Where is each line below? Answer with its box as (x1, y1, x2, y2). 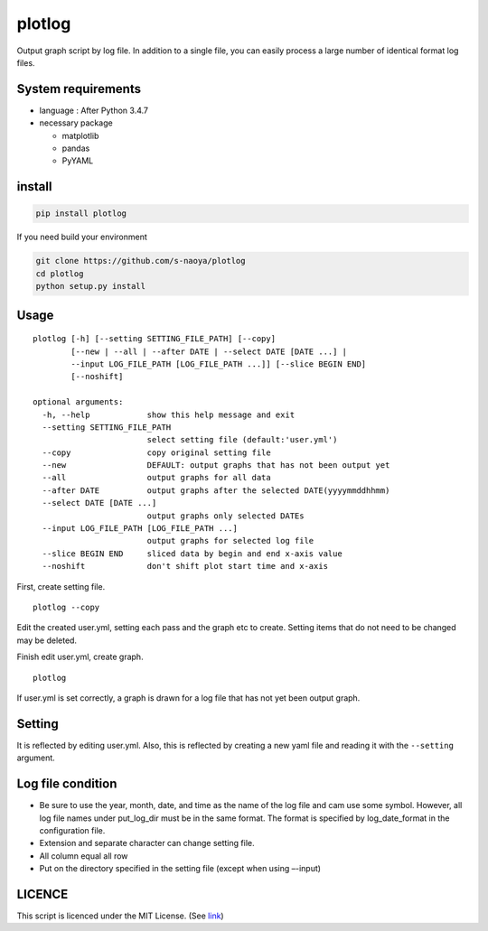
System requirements (16, 81, 142, 97)
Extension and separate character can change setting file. (39, 838, 255, 849)
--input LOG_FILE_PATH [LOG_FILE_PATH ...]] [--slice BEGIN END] (70, 358, 367, 369)
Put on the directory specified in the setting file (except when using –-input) (39, 863, 321, 874)
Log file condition (16, 777, 117, 792)
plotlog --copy (33, 601, 100, 612)
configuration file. (39, 824, 106, 835)
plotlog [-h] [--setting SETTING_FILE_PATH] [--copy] (33, 334, 276, 344)
